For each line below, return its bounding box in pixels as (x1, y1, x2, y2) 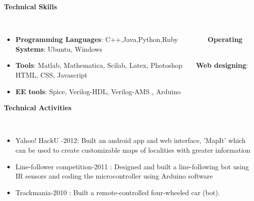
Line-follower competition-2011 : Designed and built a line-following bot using (15, 161, 249, 171)
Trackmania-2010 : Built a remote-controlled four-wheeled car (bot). (15, 187, 220, 197)
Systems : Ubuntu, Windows (15, 43, 102, 54)
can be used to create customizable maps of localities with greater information (15, 144, 251, 155)
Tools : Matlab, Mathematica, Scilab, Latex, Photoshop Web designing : (15, 60, 248, 70)
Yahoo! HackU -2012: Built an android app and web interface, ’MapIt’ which (15, 135, 246, 145)
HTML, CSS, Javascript (15, 69, 88, 80)
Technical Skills (4, 1, 57, 11)
